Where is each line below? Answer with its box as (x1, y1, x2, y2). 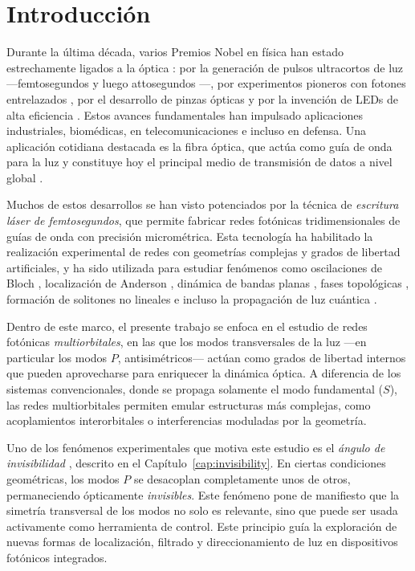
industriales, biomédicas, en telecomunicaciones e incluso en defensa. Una (6, 122, 367, 139)
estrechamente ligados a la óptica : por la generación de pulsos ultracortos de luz (6, 59, 404, 75)
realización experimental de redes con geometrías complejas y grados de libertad (6, 243, 401, 260)
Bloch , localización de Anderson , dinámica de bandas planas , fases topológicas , (6, 275, 409, 292)
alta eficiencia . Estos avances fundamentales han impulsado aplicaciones (6, 106, 363, 123)
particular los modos (6, 349, 108, 365)
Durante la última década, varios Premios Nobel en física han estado (6, 43, 344, 60)
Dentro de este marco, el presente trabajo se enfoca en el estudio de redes (6, 317, 368, 334)
